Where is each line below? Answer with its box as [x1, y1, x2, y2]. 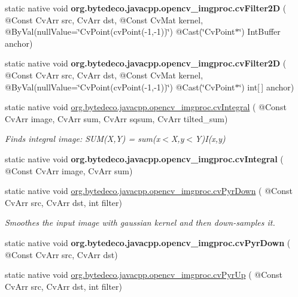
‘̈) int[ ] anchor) [239, 80, 294, 93]
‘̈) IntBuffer [239, 25, 281, 38]
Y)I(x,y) [195, 132, 226, 145]
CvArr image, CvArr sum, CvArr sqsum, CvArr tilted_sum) [5, 112, 228, 125]
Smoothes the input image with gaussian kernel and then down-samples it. [5, 216, 275, 229]
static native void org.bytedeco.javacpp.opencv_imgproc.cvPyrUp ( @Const [5, 268, 283, 281]
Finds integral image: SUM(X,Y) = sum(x [5, 132, 160, 145]
